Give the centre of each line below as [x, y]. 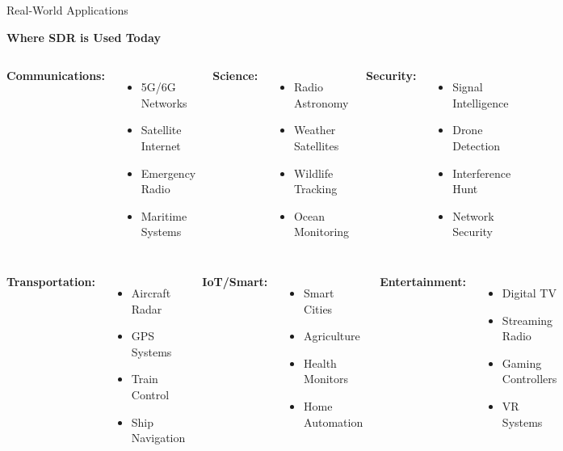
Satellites [316, 145]
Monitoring [321, 232]
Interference [482, 173]
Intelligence [481, 102]
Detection [477, 145]
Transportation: [51, 281]
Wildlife [313, 173]
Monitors [326, 379]
